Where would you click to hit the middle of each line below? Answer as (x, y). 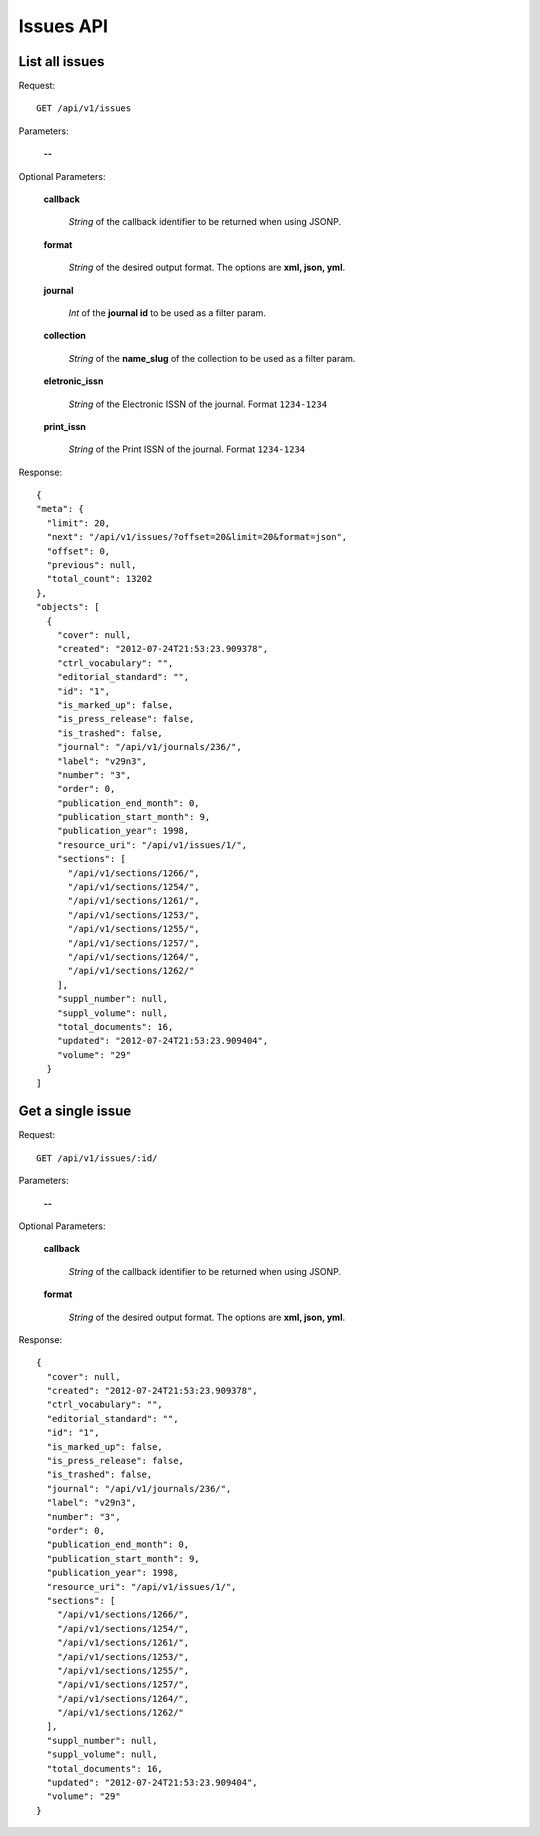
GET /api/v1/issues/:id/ (97, 1158)
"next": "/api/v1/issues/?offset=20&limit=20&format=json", (197, 537)
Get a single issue (75, 1111)
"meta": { (60, 509)
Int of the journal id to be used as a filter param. (167, 312)
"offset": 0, (78, 551)
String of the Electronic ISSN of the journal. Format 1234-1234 (198, 404)
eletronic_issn (73, 381)
